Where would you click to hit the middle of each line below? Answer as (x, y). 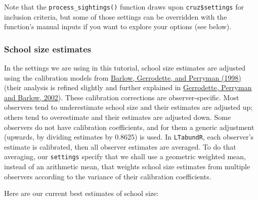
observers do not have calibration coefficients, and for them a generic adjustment (129, 127)
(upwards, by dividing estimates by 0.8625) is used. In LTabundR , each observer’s (129, 137)
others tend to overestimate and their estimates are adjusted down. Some (118, 117)
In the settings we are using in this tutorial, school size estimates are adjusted (125, 68)
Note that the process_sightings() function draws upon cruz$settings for (124, 7)
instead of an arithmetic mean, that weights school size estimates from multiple (127, 166)
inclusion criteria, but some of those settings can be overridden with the (116, 16)
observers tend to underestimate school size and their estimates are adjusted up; (128, 107)
